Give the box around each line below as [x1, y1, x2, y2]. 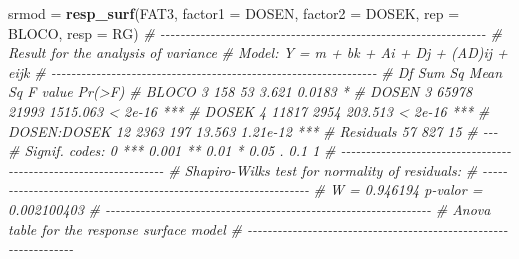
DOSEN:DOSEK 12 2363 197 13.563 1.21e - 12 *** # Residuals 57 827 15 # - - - [8, 120, 498, 141]
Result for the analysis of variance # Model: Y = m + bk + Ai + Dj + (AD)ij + [8, 42, 508, 63]
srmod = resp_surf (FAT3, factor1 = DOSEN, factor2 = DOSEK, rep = [8, 3, 460, 23]
